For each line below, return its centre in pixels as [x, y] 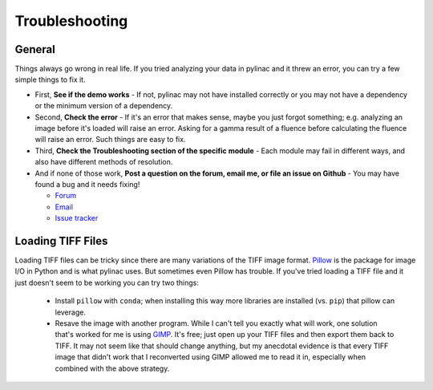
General [35, 49]
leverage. [70, 312]
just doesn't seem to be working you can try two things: [107, 282]
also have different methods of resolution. [104, 162]
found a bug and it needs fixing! [87, 184]
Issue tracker [77, 218]
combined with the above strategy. [112, 368]
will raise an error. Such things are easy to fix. [110, 140]
